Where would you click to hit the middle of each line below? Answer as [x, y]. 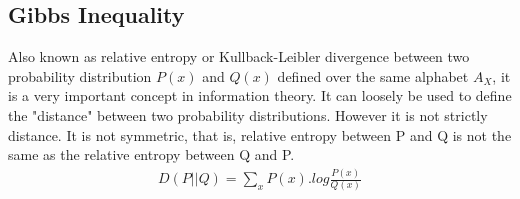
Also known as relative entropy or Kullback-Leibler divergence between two [239, 56]
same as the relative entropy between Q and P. [151, 154]
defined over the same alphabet [373, 75]
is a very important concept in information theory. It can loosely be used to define [260, 95]
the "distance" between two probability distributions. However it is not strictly [248, 114]
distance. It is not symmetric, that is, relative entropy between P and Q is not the [260, 134]
